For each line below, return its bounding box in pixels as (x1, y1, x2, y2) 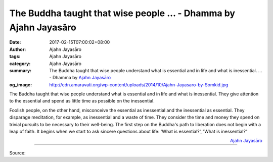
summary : (9, 67, 32, 73)
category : (9, 61, 31, 67)
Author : (9, 46, 26, 52)
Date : (9, 39, 21, 45)
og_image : (9, 81, 32, 88)
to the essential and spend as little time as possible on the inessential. (9, 98, 155, 104)
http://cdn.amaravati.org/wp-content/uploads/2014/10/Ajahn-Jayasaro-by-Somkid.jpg (49, 81, 229, 88)
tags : (9, 53, 21, 60)
